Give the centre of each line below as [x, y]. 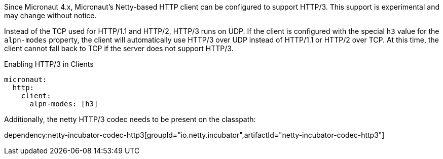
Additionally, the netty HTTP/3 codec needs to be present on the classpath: [130, 119]
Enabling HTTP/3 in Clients [49, 64]
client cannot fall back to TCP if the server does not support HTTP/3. [119, 48]
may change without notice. [50, 15]
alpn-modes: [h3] [64, 104]
